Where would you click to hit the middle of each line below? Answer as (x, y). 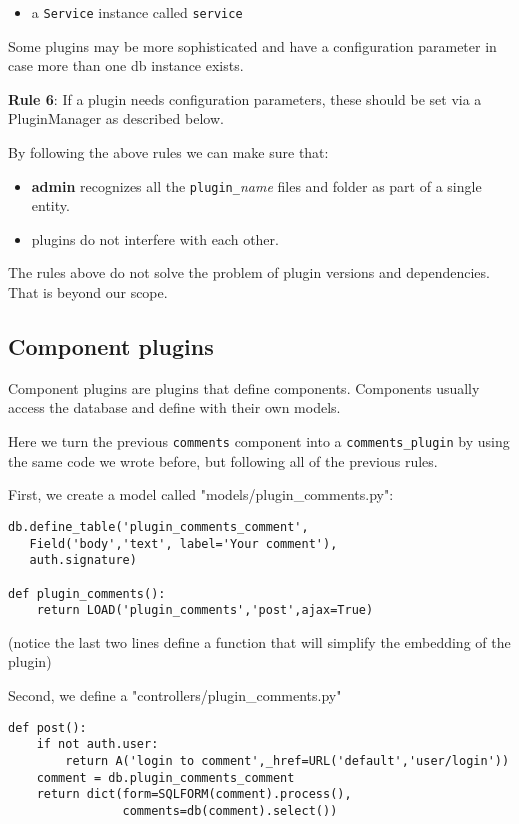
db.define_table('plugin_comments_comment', (158, 526)
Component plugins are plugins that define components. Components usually (244, 387)
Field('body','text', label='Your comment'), (183, 543)
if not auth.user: (97, 744)
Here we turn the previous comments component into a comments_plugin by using (259, 441)
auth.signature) (83, 560)
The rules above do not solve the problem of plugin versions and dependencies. (249, 272)
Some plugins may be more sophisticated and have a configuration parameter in (252, 45)
